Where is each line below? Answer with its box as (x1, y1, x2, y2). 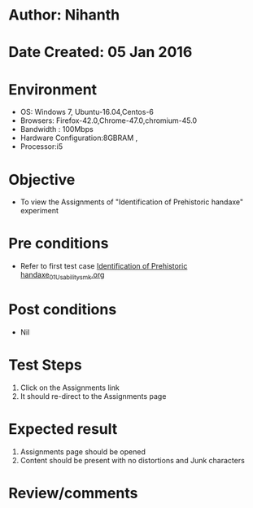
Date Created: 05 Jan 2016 (8, 43, 193, 62)
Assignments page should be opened (20, 446, 146, 457)
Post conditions (8, 300, 117, 319)
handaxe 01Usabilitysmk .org (20, 270, 105, 282)
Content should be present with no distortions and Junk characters (20, 455, 246, 465)
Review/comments (8, 484, 138, 502)
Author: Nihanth (8, 6, 120, 24)
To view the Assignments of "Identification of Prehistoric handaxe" (20, 197, 244, 207)
